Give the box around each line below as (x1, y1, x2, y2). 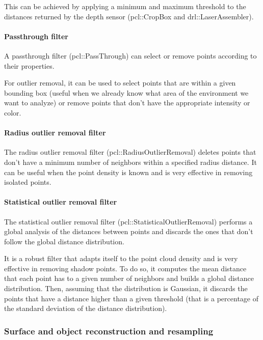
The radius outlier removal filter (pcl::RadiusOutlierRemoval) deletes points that (4, 147, 256, 157)
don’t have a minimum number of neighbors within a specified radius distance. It (4, 156, 257, 167)
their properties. (4, 60, 55, 71)
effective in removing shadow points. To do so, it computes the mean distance (4, 263, 247, 273)
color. (4, 107, 21, 118)
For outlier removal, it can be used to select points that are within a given (4, 77, 236, 88)
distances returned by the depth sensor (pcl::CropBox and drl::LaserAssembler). (4, 11, 254, 21)
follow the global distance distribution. (4, 236, 124, 246)
